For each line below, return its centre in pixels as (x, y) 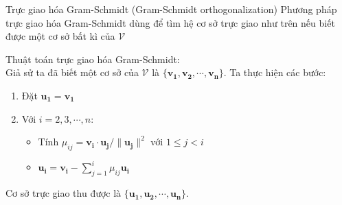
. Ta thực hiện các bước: (275, 72)
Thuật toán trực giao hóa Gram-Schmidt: (93, 59)
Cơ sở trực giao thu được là (64, 193)
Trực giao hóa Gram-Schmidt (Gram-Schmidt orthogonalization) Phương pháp (171, 9)
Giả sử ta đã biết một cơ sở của (72, 72)
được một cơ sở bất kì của (60, 36)
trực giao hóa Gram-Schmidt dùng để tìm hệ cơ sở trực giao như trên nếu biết (170, 22)
